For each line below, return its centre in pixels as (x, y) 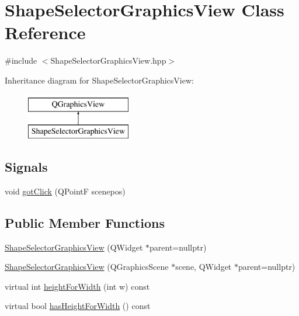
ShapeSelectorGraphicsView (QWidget (74, 247)
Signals (26, 167)
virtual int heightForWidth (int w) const (77, 286)
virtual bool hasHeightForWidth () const (78, 306)
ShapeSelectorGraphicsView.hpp (108, 60)
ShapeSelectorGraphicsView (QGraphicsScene (87, 267)
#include (21, 60)
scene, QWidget (204, 267)
